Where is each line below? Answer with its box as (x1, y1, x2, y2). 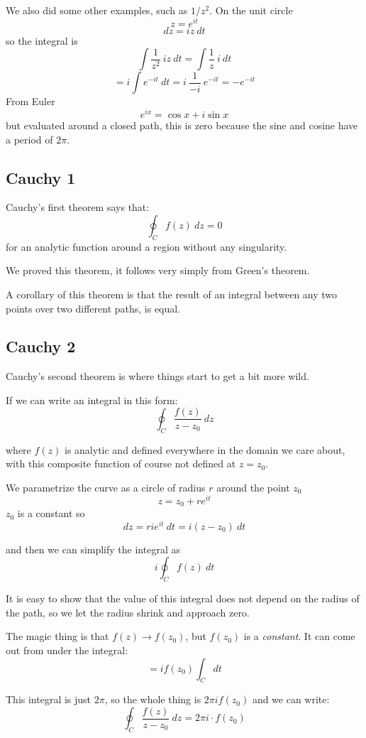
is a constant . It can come (243, 629, 355, 644)
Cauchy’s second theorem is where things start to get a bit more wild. (6, 369, 309, 384)
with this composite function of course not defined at (6, 456, 236, 471)
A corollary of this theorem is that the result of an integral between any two (6, 286, 338, 301)
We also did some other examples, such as (6, 3, 188, 17)
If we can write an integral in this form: (6, 392, 178, 407)
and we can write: (252, 692, 330, 707)
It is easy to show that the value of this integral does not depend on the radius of (6, 591, 360, 606)
